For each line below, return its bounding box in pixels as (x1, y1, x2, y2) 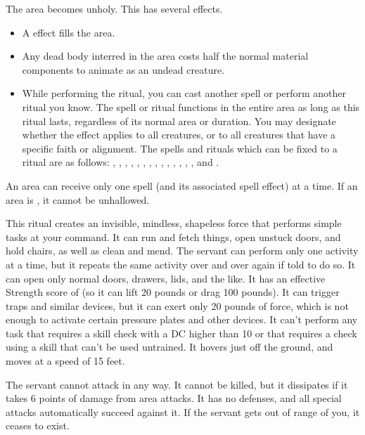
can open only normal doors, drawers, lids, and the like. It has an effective (6, 271, 326, 285)
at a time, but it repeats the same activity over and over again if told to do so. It (6, 257, 356, 271)
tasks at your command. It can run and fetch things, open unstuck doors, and (6, 229, 341, 244)
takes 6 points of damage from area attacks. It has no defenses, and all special (6, 391, 342, 405)
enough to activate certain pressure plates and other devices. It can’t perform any (6, 312, 358, 327)
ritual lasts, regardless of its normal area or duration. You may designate (22, 113, 336, 128)
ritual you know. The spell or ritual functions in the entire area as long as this (22, 99, 360, 114)
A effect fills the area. (22, 25, 115, 39)
